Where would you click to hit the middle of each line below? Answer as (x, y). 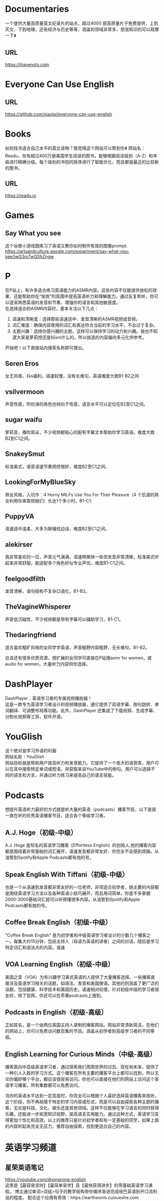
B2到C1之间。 (19, 438)
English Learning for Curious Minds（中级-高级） (81, 1054)
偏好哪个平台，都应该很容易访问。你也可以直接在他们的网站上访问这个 (84, 1079)
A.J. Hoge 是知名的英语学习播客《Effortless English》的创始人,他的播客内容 (81, 845)
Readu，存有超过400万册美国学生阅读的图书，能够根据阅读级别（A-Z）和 (79, 156)
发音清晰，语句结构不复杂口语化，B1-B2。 (47, 591)
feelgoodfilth (25, 579)
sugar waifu (24, 420)
